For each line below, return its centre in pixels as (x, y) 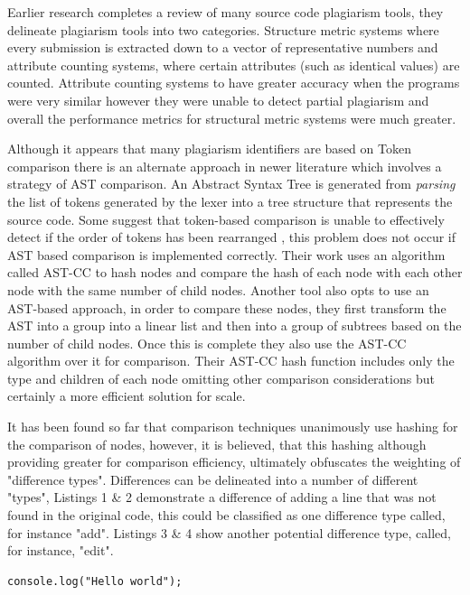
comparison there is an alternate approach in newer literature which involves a (225, 166)
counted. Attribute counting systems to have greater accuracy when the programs (234, 83)
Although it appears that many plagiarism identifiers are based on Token (209, 149)
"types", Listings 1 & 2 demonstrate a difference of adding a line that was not (222, 497)
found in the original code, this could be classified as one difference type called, (226, 515)
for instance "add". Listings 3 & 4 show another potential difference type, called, (229, 532)
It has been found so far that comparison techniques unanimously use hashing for (233, 427)
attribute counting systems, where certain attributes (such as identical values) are (234, 65)
